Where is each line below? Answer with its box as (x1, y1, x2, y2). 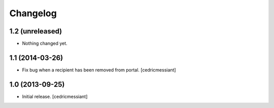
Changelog (9, 8, 57, 19)
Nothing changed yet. (22, 41, 68, 47)
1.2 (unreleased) (9, 27, 62, 35)
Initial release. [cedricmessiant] (22, 93, 88, 99)
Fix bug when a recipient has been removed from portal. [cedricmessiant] (22, 66, 176, 73)
